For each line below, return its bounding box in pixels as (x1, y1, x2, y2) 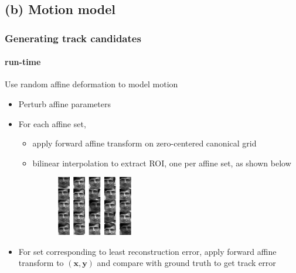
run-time (5, 56, 41, 68)
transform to (18, 257, 64, 269)
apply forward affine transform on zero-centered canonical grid (32, 137, 257, 149)
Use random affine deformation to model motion (5, 78, 178, 90)
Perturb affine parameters (18, 98, 111, 110)
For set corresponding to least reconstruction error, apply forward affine (18, 245, 277, 257)
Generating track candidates (5, 30, 141, 45)
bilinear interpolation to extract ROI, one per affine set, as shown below (32, 156, 291, 169)
